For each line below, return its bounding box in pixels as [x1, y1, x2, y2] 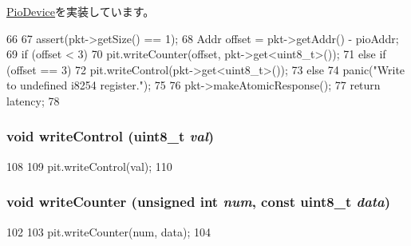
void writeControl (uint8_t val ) [6, 126, 215, 146]
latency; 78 [6, 92, 60, 109]
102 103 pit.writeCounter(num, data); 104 [6, 223, 211, 240]
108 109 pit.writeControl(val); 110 [6, 157, 172, 174]
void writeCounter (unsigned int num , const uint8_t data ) [6, 192, 391, 212]
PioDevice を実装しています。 [6, 3, 155, 19]
